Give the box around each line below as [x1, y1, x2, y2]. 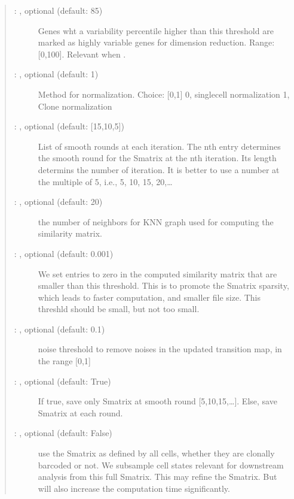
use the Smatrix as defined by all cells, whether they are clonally [38, 447, 275, 459]
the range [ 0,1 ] [38, 355, 91, 367]
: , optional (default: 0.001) [14, 247, 114, 259]
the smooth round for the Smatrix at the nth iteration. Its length [38, 152, 277, 164]
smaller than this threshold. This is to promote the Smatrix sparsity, [38, 279, 289, 292]
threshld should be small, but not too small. [38, 303, 200, 315]
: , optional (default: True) [14, 374, 111, 387]
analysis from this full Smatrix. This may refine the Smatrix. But [38, 470, 277, 483]
